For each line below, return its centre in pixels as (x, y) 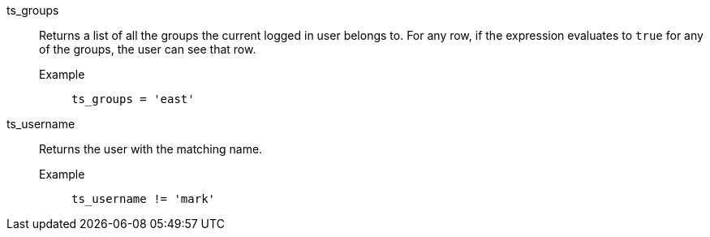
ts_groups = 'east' (133, 99)
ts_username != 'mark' (144, 199)
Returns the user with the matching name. (151, 149)
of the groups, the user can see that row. (148, 49)
